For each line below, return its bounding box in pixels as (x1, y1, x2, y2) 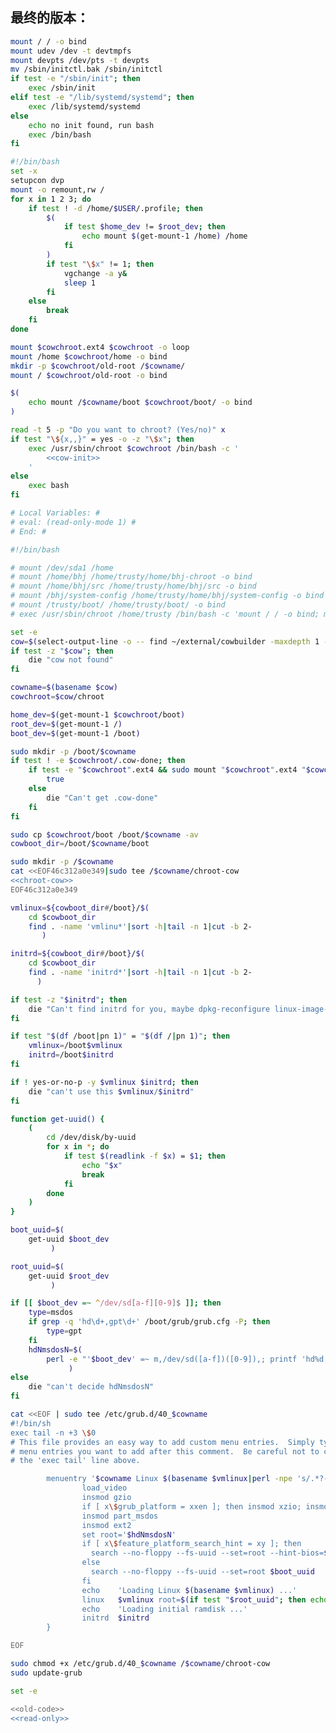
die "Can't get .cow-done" (46, 793, 159, 803)
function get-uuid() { (10, 1114, 105, 1124)
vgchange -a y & (63, 268, 128, 278)
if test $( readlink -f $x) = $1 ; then (63, 1151, 226, 1162)
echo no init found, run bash (28, 120, 155, 130)
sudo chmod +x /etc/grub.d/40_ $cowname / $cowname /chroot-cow (10, 1659, 271, 1669)
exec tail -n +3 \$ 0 (10, 1428, 97, 1438)
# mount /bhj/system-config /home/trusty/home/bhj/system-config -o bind (10, 591, 325, 601)
